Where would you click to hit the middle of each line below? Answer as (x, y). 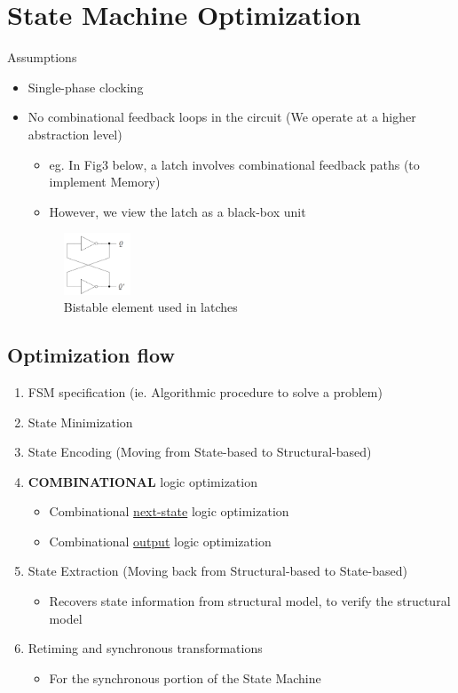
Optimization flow (91, 355)
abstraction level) (75, 134)
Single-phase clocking (86, 87)
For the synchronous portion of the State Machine (185, 677)
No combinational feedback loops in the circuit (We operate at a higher (222, 117)
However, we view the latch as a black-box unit (178, 211)
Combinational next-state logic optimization (169, 511)
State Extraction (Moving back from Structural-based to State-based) (217, 571)
